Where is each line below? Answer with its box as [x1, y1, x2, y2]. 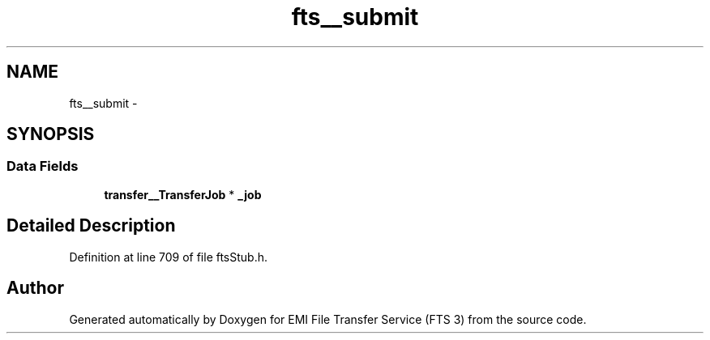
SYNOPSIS [6, 124, 95, 145]
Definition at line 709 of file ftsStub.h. [69, 249, 268, 264]
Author [6, 278, 64, 299]
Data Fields [6, 158, 79, 175]
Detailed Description [6, 215, 176, 236]
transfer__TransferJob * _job [104, 187, 262, 202]
